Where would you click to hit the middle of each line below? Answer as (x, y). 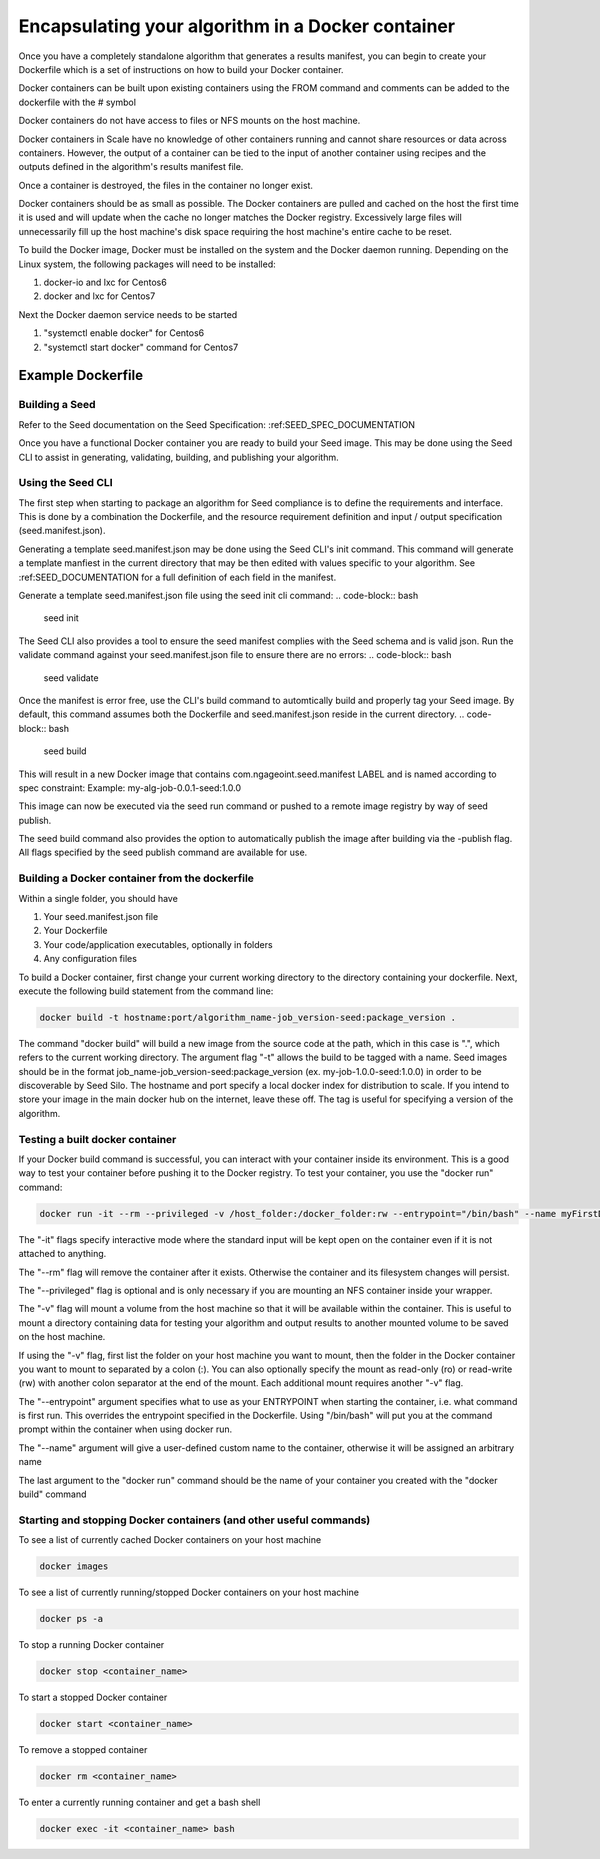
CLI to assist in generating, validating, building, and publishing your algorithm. (178, 457)
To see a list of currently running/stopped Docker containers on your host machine (189, 1592)
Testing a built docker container (97, 1139)
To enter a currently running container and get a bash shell (139, 1802)
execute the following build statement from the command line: (146, 991)
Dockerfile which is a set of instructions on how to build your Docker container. (181, 69)
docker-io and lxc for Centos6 (105, 282)
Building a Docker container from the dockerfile (136, 878)
